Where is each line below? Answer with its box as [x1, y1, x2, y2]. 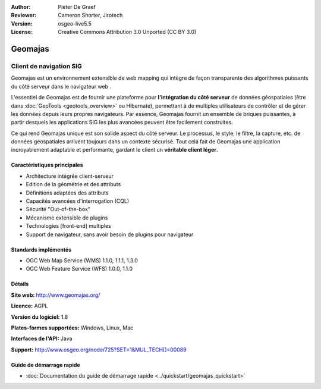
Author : [11, 4, 31, 10]
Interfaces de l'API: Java [11, 335, 73, 342]
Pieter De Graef [58, 4, 96, 10]
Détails [11, 280, 29, 288]
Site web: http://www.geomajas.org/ [11, 291, 100, 299]
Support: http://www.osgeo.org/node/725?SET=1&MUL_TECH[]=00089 [11, 346, 187, 353]
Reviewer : [11, 12, 37, 19]
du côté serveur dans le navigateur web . [11, 83, 112, 90]
